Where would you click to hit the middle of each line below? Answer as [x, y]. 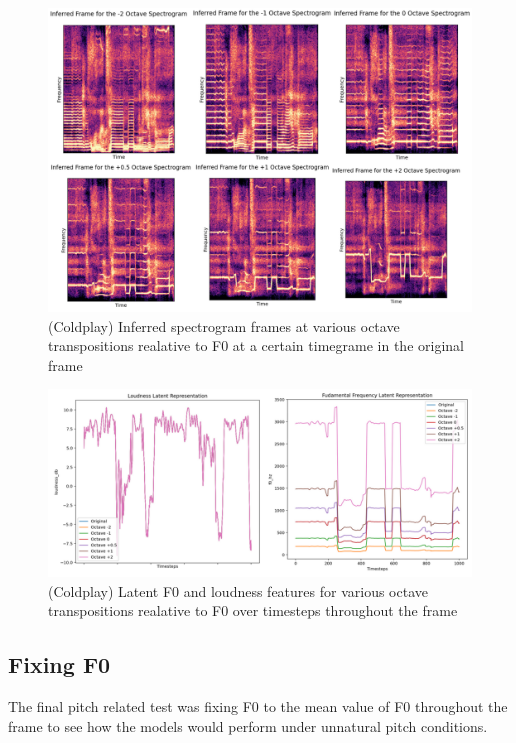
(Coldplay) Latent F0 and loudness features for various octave [238, 590]
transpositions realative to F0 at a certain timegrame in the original [256, 345]
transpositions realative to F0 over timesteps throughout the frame [253, 610]
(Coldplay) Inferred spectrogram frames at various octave [224, 325]
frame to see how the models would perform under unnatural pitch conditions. [248, 725]
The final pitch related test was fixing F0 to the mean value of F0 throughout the [258, 706]
